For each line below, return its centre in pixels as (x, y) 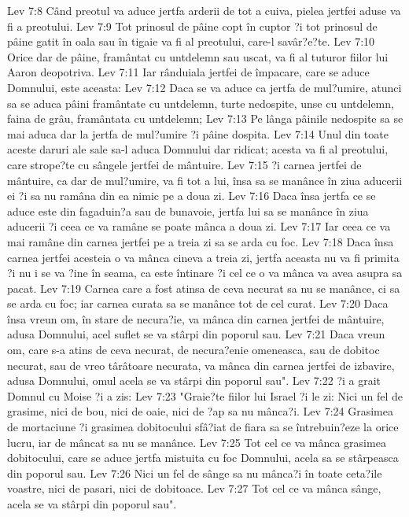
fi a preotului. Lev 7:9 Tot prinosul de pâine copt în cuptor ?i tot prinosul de (192, 26)
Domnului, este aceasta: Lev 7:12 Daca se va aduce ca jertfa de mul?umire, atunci (204, 87)
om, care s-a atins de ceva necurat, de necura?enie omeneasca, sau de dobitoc (193, 350)
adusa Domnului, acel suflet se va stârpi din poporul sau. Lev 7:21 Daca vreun (196, 334)
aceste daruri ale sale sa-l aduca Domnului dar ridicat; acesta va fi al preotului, (198, 149)
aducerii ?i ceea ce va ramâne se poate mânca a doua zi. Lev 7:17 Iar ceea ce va (199, 226)
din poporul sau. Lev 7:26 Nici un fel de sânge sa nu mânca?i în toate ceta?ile (195, 473)
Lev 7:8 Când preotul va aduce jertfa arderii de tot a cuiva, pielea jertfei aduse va (204, 10)
